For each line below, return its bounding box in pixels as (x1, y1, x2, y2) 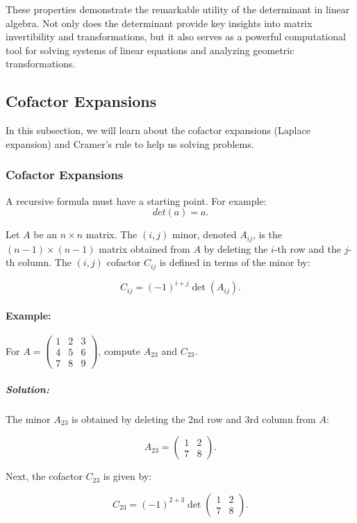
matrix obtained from (99, 241, 190, 256)
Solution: (6, 381, 49, 396)
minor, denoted (172, 227, 237, 242)
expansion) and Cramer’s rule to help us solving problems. (6, 136, 254, 151)
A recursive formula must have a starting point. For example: (6, 193, 267, 208)
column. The (17, 255, 72, 269)
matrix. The (85, 227, 138, 242)
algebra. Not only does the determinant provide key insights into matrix (6, 15, 313, 30)
